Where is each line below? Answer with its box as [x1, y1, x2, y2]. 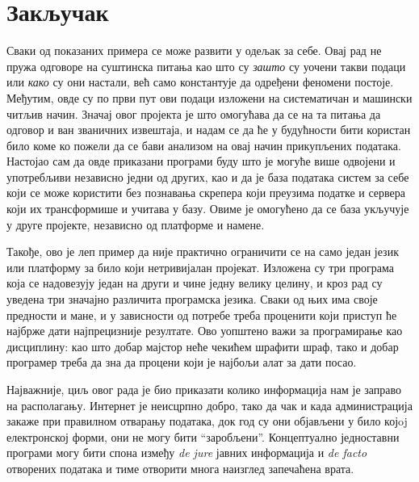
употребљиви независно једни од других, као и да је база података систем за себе [6, 168, 409, 185]
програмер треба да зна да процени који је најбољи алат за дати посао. [6, 354, 357, 371]
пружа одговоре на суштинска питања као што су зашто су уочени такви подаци [6, 57, 406, 74]
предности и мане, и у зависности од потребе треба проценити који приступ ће [6, 306, 397, 323]
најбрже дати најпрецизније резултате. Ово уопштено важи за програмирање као [6, 322, 403, 339]
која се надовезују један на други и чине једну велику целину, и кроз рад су [6, 275, 383, 291]
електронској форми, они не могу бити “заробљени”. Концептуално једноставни [6, 428, 400, 445]
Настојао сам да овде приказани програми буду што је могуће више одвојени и [6, 153, 396, 170]
